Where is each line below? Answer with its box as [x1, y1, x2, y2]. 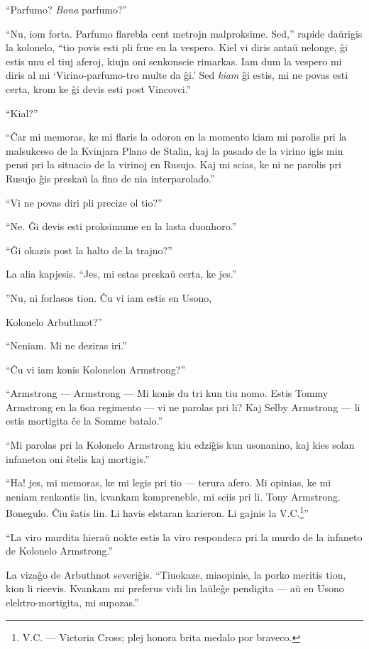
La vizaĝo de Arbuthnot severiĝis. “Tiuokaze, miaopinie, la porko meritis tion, [6, 567, 346, 582]
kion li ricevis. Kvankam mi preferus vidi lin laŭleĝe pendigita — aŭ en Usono [6, 581, 344, 596]
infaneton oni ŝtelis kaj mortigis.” [6, 451, 150, 466]
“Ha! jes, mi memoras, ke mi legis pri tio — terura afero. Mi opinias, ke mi [6, 475, 331, 490]
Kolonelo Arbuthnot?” [6, 314, 103, 329]
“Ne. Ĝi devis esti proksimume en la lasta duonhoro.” [6, 219, 237, 234]
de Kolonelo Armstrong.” [6, 543, 114, 558]
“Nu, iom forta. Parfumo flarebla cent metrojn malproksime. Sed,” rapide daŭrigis [6, 26, 363, 40]
